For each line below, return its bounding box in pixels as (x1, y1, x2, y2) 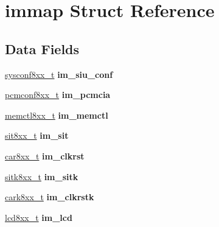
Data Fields (5, 39, 80, 58)
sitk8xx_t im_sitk (5, 170, 78, 183)
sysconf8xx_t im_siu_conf (5, 68, 113, 80)
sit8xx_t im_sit (5, 129, 69, 142)
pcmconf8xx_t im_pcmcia (5, 88, 111, 101)
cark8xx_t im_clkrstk (5, 190, 94, 203)
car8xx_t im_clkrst (5, 149, 85, 162)
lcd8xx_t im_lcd (5, 211, 72, 223)
